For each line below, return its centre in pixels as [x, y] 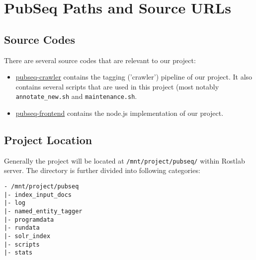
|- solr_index [27, 236]
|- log [15, 203]
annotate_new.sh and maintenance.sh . [76, 96]
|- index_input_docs [38, 195]
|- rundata [22, 228]
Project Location [48, 140]
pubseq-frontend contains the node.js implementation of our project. [120, 113]
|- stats [18, 253]
